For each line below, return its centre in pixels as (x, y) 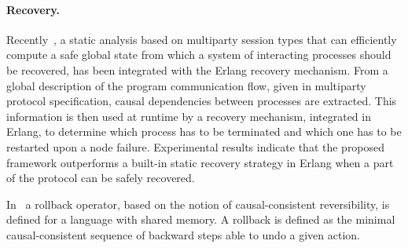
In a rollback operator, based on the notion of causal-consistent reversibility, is (198, 204)
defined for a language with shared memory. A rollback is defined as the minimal (201, 219)
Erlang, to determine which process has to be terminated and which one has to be (204, 131)
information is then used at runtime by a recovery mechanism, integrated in (189, 116)
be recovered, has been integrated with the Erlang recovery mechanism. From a (197, 69)
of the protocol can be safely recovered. (101, 178)
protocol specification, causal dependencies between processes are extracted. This (202, 101)
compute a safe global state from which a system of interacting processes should (199, 55)
